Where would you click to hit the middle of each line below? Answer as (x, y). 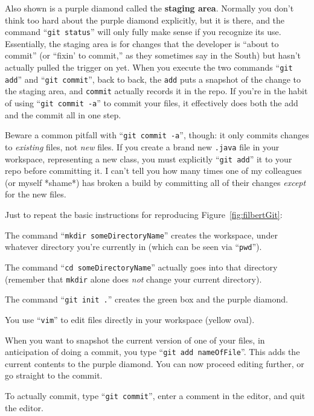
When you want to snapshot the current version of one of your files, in (135, 340)
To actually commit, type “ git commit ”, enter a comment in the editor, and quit (155, 395)
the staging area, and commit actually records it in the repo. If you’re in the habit (156, 91)
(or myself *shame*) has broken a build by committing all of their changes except (155, 182)
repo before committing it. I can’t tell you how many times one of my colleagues (153, 171)
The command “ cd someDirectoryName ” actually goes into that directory (141, 267)
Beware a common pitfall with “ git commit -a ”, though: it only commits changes (157, 135)
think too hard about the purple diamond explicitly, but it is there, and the (145, 20)
